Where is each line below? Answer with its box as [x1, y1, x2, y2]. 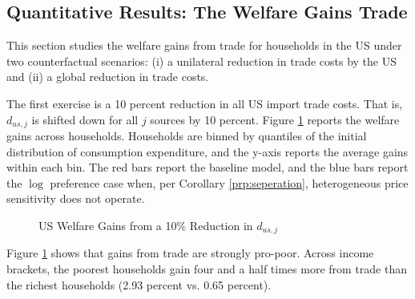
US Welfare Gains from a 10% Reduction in [38, 217, 253, 233]
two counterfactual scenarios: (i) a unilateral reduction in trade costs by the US [6, 52, 397, 69]
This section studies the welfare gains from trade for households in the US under [6, 37, 402, 54]
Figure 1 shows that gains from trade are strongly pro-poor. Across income [6, 244, 374, 261]
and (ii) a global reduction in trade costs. [6, 68, 209, 85]
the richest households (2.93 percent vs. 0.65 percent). [6, 276, 272, 293]
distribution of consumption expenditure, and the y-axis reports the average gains [6, 143, 409, 160]
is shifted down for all [31, 111, 139, 127]
